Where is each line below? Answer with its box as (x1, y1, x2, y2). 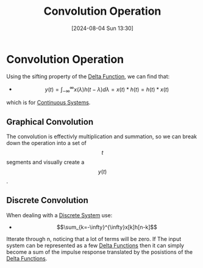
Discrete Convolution (6, 195, 88, 206)
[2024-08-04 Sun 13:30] (71, 24, 134, 32)
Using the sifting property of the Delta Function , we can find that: (6, 72, 170, 80)
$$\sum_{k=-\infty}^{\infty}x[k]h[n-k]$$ (57, 223, 157, 231)
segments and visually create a (6, 158, 85, 166)
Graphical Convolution (6, 116, 93, 127)
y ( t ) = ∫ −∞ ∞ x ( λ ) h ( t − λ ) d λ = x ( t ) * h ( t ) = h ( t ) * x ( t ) (45, 84, 169, 94)
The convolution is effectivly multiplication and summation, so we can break (6, 133, 197, 140)
